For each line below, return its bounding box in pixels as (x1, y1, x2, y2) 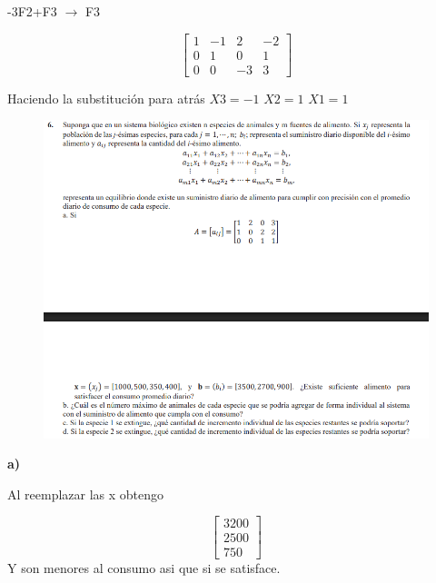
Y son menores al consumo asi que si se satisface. (7, 558, 281, 578)
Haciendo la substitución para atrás (7, 88, 205, 107)
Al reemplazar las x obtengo (7, 484, 164, 503)
